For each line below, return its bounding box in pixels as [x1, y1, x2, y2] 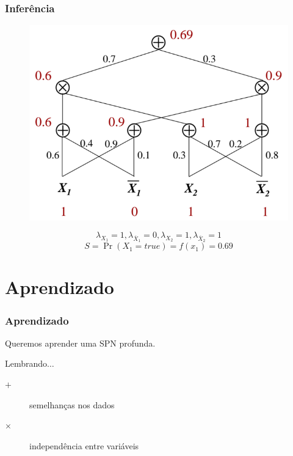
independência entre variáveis [29, 439, 139, 452]
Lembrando [5, 357, 48, 370]
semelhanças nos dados [29, 398, 115, 411]
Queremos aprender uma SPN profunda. [5, 336, 156, 349]
